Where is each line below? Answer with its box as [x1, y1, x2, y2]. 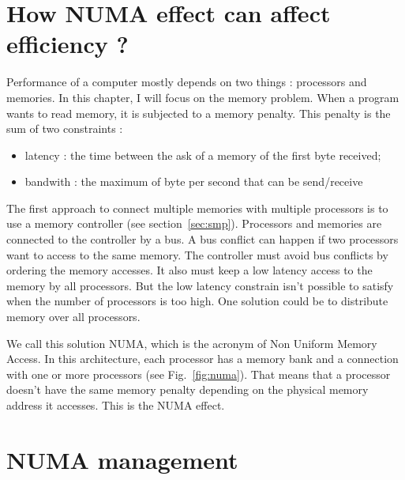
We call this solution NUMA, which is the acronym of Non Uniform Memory [6, 334, 377, 351]
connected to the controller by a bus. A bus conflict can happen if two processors [6, 231, 399, 248]
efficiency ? [6, 28, 129, 60]
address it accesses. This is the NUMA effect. [6, 397, 225, 413]
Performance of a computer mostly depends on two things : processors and [6, 74, 367, 90]
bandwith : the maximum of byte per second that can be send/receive [24, 173, 363, 190]
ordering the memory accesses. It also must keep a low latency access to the [6, 262, 373, 278]
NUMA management [6, 443, 238, 475]
